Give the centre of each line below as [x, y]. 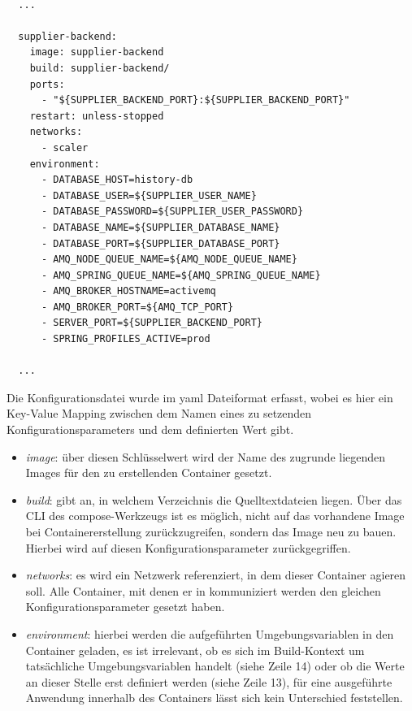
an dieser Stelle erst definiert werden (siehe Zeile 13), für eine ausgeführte [209, 681]
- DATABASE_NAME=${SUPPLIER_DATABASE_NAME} [160, 227]
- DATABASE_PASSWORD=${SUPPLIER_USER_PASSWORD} [172, 212]
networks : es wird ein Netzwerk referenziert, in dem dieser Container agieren [216, 575]
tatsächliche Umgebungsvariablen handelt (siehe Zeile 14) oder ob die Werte [215, 666]
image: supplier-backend [97, 52]
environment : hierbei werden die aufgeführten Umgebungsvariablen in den [210, 633]
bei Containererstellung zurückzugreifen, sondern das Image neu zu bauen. [211, 531]
